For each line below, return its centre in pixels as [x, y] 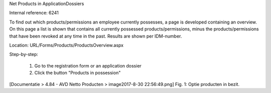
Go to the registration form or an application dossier [88, 65]
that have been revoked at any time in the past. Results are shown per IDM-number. [96, 36]
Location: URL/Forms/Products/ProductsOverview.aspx [66, 45]
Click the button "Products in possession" [78, 73]
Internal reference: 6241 [34, 13]
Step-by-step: [24, 54]
